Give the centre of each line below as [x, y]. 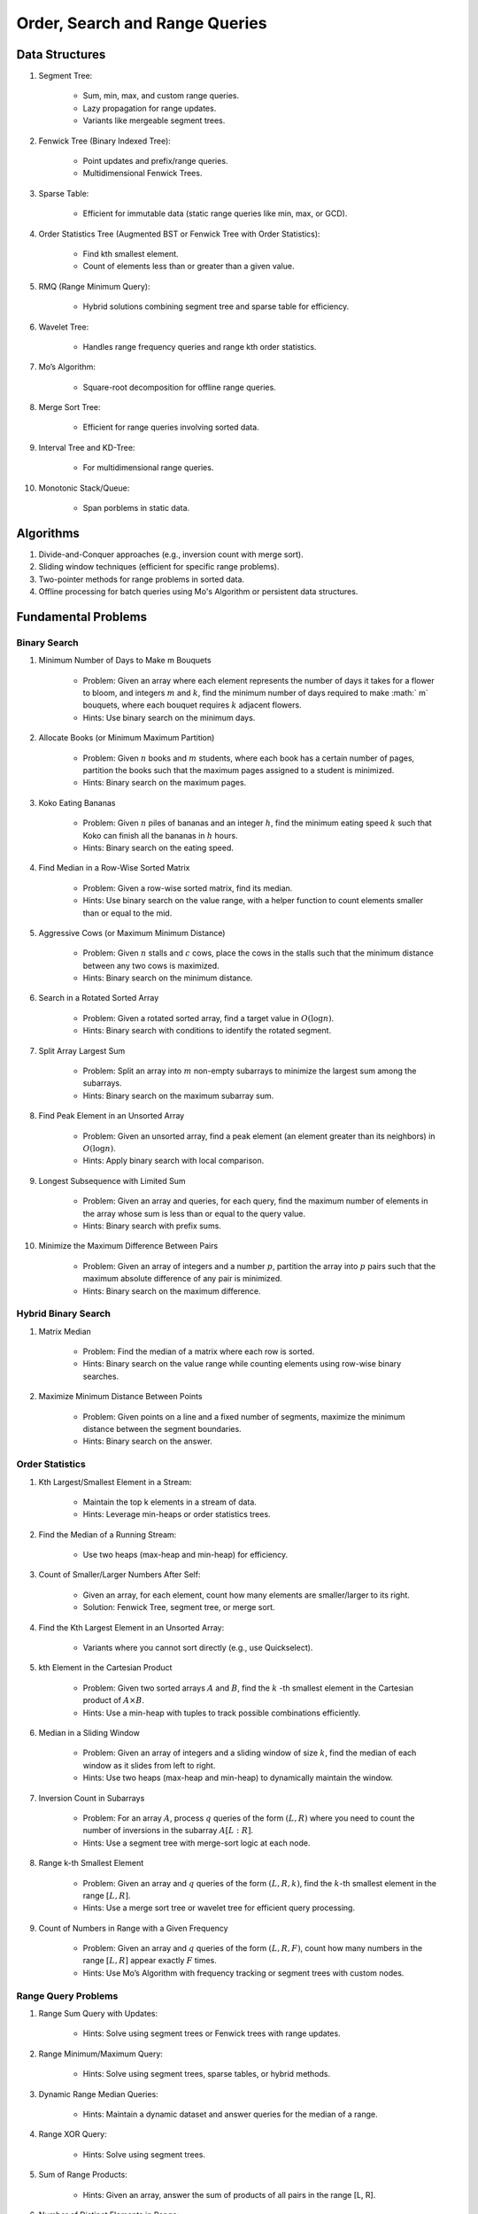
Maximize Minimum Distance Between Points [120, 1397]
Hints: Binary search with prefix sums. [152, 1226]
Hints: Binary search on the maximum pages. [165, 783]
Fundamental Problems [82, 617]
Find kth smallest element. [131, 253]
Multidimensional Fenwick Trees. [143, 174]
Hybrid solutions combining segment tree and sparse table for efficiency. [216, 306]
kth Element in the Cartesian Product [105, 1668]
